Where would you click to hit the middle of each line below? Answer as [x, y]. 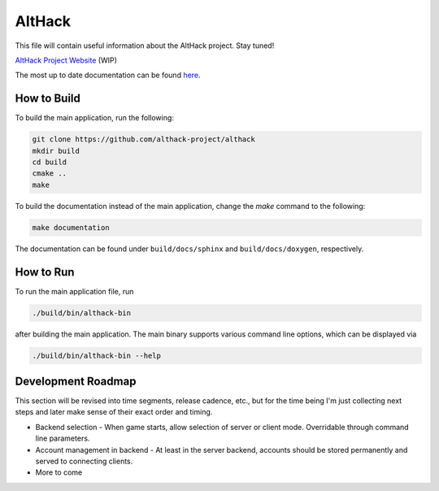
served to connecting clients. [84, 461]
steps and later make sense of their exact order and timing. [114, 412]
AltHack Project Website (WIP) [66, 60]
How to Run [45, 272]
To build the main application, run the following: [95, 118]
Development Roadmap [76, 381]
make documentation [71, 227]
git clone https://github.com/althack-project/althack [143, 139]
